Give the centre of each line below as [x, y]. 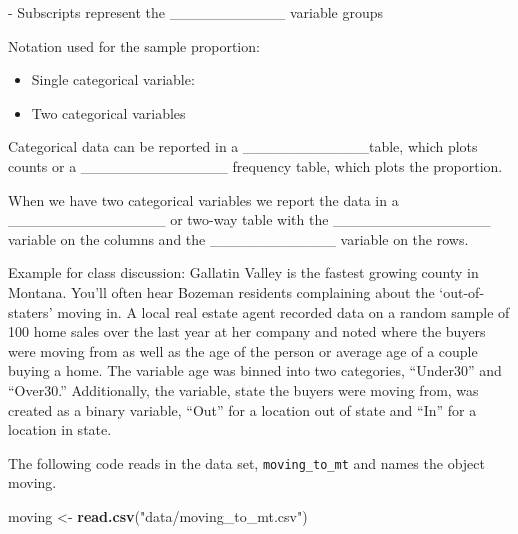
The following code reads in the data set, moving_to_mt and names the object [246, 462]
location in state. [60, 429]
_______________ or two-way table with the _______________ [249, 219]
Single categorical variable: [113, 79]
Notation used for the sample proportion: [134, 45]
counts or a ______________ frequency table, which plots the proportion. [255, 165]
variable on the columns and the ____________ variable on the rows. [238, 238]
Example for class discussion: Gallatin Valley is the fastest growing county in [243, 272]
